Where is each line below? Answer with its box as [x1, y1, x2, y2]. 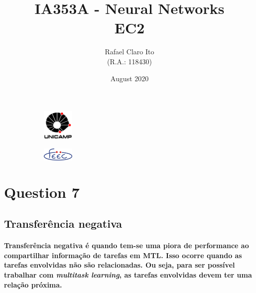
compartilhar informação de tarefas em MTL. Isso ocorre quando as [4, 250, 242, 260]
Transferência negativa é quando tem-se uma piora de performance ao [4, 240, 249, 251]
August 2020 [110, 73, 149, 83]
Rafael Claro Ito [105, 46, 154, 57]
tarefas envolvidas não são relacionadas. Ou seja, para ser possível [4, 260, 235, 270]
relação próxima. [4, 279, 62, 290]
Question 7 [4, 181, 80, 202]
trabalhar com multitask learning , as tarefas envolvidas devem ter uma [4, 269, 252, 280]
